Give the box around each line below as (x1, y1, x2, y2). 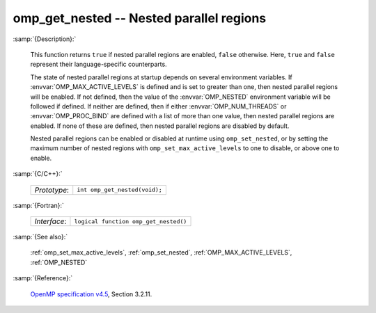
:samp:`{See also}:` (13, 233, 68, 241)
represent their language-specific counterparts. (30, 60, 167, 69)
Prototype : (34, 185, 70, 195)
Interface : (34, 216, 67, 226)
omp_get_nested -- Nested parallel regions (13, 10, 267, 26)
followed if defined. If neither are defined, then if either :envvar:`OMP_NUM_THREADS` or (30, 102, 287, 111)
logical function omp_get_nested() (74, 218, 187, 225)
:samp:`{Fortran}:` (13, 201, 64, 209)
